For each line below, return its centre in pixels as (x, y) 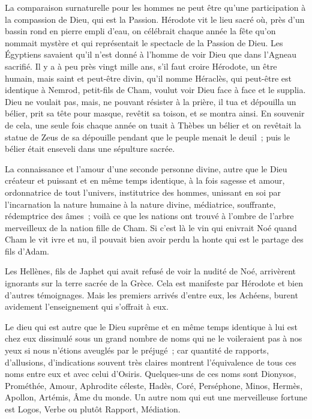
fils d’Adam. (27, 251)
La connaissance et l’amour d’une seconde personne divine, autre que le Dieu (146, 168)
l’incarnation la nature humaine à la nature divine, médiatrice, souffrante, (140, 204)
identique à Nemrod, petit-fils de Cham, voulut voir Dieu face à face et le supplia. (155, 90)
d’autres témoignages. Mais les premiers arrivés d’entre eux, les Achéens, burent (151, 294)
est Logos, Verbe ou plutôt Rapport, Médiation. (93, 409)
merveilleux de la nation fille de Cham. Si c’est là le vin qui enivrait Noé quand (151, 227)
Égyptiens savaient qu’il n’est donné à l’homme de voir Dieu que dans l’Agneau (151, 54)
